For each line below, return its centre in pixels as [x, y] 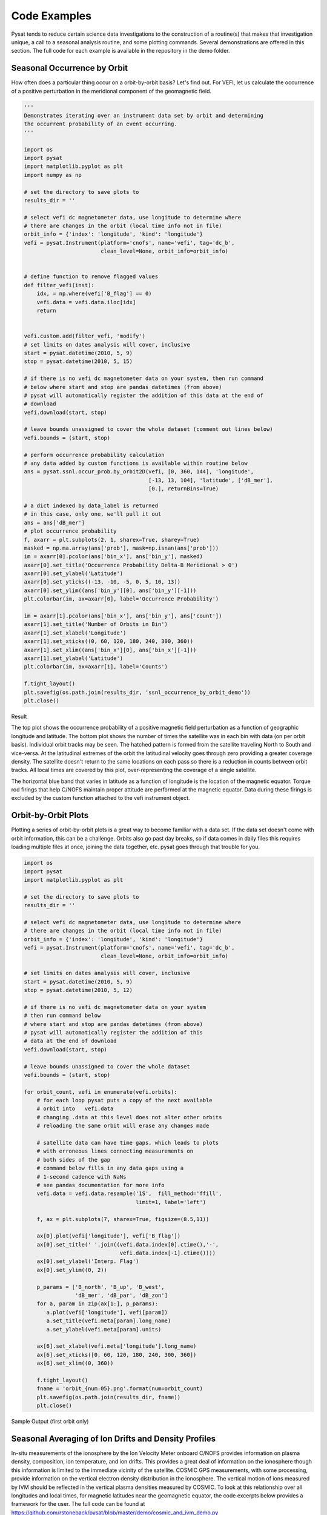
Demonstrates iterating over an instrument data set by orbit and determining [144, 115]
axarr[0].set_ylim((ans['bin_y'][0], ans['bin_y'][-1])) [110, 590]
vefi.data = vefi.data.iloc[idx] [86, 302]
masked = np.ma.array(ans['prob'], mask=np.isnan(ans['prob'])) [121, 548]
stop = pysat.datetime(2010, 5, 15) [78, 361]
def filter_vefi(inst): [59, 285]
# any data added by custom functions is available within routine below [136, 463]
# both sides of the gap [74, 1160]
